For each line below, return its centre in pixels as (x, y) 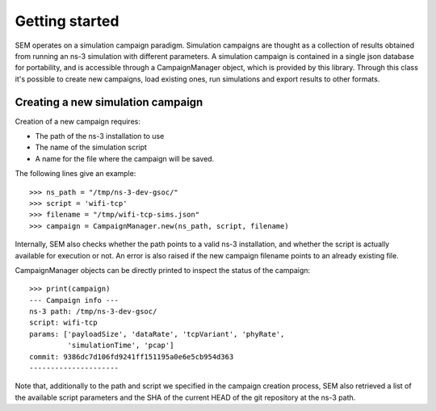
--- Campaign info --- (74, 300)
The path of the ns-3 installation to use (100, 136)
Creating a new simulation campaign (109, 102)
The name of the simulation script (91, 147)
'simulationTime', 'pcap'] (121, 346)
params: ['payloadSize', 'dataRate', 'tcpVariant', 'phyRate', (157, 334)
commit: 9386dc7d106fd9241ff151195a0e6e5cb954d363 (132, 356)
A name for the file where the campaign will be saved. (125, 158)
